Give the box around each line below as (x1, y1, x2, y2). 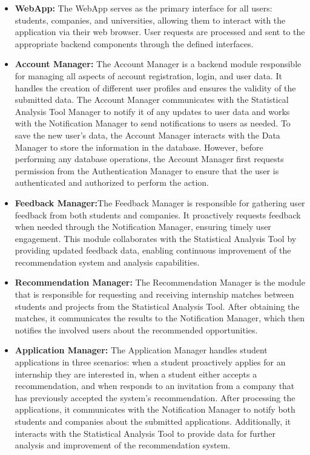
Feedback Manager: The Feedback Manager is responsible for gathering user (15, 196, 305, 209)
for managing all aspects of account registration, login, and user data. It (15, 69, 282, 82)
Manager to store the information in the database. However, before (15, 140, 263, 153)
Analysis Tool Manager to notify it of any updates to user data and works (15, 105, 290, 117)
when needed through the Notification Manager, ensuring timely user (15, 220, 271, 233)
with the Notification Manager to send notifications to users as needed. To (15, 117, 291, 129)
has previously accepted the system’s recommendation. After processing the (15, 391, 295, 404)
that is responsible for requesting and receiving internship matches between (15, 288, 294, 301)
